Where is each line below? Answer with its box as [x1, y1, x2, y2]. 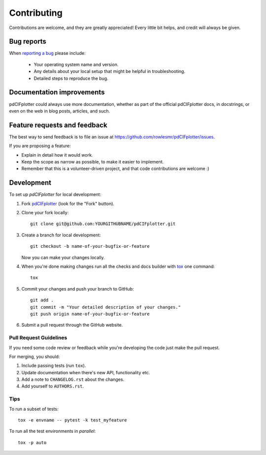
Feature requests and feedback [9, 121, 108, 129]
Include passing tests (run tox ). [21, 362, 86, 369]
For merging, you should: [9, 354, 60, 359]
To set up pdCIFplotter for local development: [9, 192, 101, 197]
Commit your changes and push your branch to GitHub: [21, 286, 134, 292]
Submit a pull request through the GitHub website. [21, 322, 123, 328]
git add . [30, 297, 54, 303]
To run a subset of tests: [9, 406, 59, 412]
